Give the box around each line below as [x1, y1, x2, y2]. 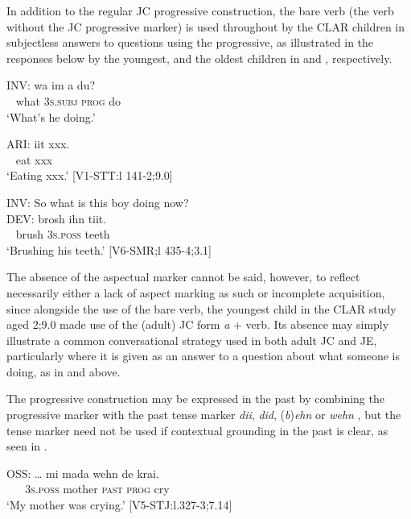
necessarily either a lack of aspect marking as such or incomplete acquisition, [6, 284, 385, 301]
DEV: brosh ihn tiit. [6, 210, 107, 226]
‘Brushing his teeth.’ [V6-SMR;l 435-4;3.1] [6, 241, 212, 258]
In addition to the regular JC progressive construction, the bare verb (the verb [6, 2, 394, 19]
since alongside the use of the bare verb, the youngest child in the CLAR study [6, 300, 397, 317]
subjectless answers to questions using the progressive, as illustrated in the [6, 34, 374, 51]
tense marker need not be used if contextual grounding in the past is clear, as [6, 421, 388, 438]
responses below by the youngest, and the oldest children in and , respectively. [6, 49, 393, 66]
